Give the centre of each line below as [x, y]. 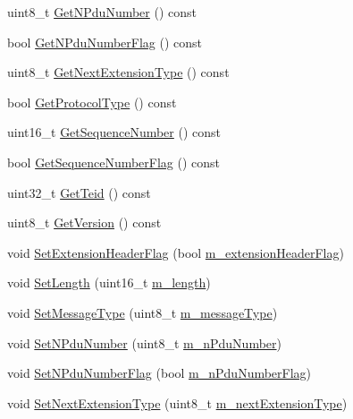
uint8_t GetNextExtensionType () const [118, 72]
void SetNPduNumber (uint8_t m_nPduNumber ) [144, 342]
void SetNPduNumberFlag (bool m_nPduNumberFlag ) [160, 373]
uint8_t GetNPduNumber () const [102, 12]
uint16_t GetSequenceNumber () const [114, 132]
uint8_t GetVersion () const [84, 222]
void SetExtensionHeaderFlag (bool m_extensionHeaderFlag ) [176, 252]
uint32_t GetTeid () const [79, 192]
